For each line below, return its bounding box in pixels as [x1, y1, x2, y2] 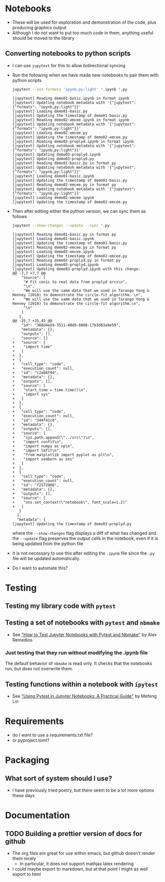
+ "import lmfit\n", [12, 448, 62, 453]
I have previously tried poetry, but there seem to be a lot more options [12, 787, 154, 793]
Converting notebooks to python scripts [5, 49, 131, 58]
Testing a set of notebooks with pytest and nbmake [5, 618, 160, 627]
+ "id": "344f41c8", [12, 418, 59, 423]
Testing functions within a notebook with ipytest [5, 680, 159, 688]
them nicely [12, 855, 36, 861]
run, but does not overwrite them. [5, 666, 73, 672]
